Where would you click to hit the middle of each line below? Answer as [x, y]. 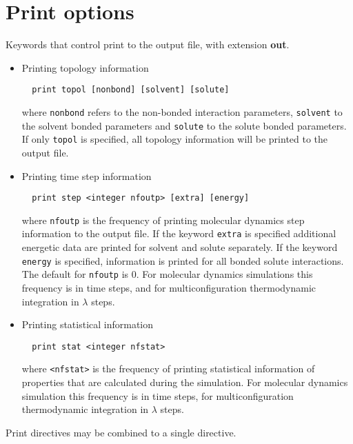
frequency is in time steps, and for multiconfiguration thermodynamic [169, 287]
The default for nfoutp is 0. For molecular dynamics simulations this [167, 274]
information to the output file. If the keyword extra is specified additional [179, 233]
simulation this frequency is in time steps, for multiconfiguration [158, 395]
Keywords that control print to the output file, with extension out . [148, 44]
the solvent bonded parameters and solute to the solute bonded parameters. [184, 125]
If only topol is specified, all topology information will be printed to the [175, 139]
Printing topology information [85, 67]
